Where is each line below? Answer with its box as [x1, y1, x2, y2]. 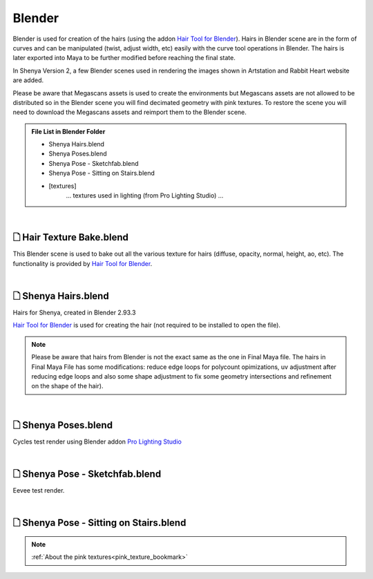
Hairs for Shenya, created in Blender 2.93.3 [12, 308, 136, 316]
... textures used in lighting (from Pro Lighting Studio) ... [66, 191, 224, 200]
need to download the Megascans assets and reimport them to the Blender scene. [12, 108, 247, 117]
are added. [12, 76, 44, 84]
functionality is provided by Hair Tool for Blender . [12, 259, 153, 267]
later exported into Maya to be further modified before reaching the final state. [12, 54, 236, 62]
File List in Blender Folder [31, 127, 106, 135]
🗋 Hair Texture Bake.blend [12, 231, 129, 243]
